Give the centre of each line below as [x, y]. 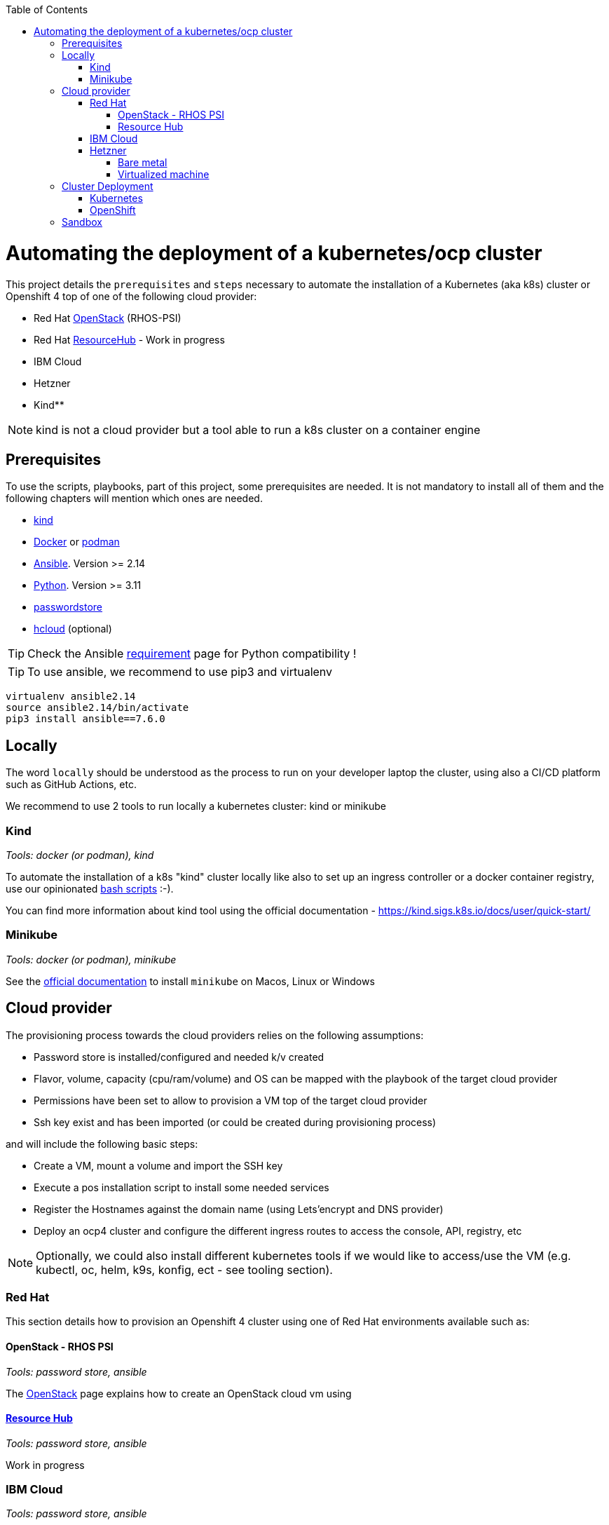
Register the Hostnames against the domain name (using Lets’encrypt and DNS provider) [239, 1209]
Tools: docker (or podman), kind [80, 855]
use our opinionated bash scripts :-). [90, 888]
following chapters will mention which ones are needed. [134, 499]
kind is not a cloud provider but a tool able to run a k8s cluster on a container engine [258, 429]
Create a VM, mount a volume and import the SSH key [158, 1165]
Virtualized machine [164, 174]
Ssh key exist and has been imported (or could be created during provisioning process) [235, 1122]
